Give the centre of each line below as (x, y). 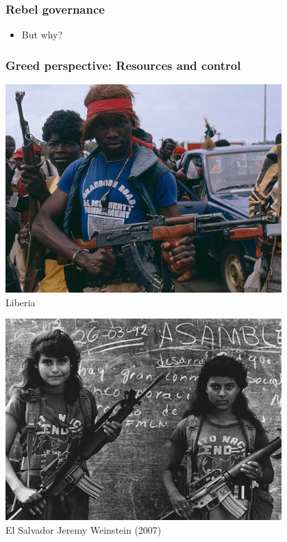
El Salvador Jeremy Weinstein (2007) (84, 529)
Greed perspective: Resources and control (123, 65)
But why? (42, 35)
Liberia (21, 302)
